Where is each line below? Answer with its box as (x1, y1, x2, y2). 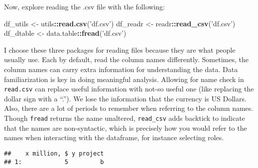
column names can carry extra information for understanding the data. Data (4, 64, 238, 74)
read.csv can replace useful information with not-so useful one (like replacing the (4, 84, 254, 94)
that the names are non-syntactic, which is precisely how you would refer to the (4, 122, 247, 133)
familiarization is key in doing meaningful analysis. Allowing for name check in (4, 74, 244, 84)
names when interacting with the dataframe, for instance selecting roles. (4, 132, 224, 143)
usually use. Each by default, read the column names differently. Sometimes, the (4, 54, 249, 65)
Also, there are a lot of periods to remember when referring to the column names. (4, 103, 254, 113)
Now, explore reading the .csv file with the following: (4, 1, 165, 11)
